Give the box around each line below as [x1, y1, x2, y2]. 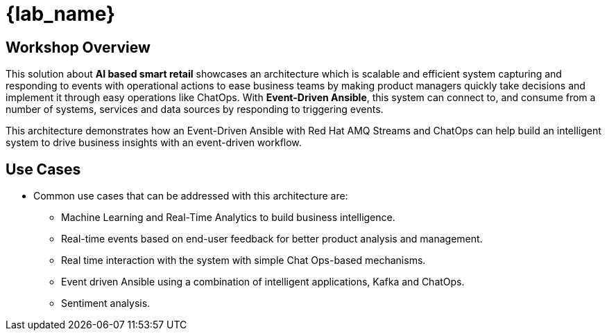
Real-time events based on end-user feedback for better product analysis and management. [61, 233, 483, 245]
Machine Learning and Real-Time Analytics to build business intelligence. [61, 211, 395, 224]
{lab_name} [6, 2, 116, 26]
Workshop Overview [6, 38, 151, 56]
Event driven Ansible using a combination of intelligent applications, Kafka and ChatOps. [61, 276, 465, 288]
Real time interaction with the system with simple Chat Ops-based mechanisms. [61, 254, 426, 267]
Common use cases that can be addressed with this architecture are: [33, 190, 348, 202]
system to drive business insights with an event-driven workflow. [6, 136, 302, 149]
